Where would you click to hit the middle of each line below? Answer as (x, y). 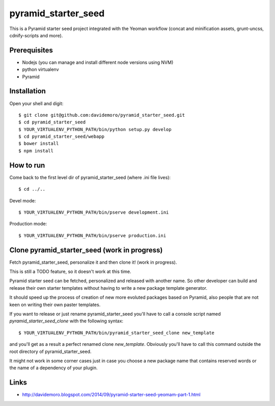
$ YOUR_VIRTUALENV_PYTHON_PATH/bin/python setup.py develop (95, 129)
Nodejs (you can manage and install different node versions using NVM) (98, 62)
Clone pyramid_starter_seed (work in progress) (86, 250)
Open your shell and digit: (36, 103)
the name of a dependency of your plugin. (53, 368)
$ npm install (36, 151)
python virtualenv (40, 69)
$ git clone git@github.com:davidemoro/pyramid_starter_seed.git (102, 115)
